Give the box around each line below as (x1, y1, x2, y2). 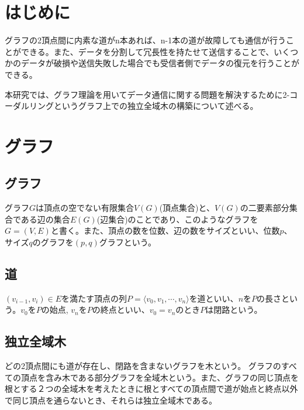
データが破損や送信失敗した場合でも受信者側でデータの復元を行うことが (20, 57, 299, 69)
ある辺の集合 (20, 213, 70, 225)
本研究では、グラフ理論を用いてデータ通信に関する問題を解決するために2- (5, 88, 290, 100)
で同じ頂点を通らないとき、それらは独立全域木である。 (5, 394, 217, 406)
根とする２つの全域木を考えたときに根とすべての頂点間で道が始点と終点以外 (5, 382, 298, 395)
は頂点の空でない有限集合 (36, 201, 134, 214)
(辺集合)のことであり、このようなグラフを (96, 213, 258, 225)
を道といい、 (189, 292, 239, 304)
